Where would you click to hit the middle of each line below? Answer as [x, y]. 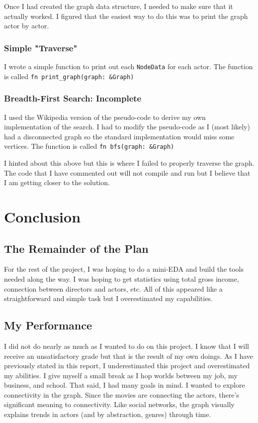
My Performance [48, 325]
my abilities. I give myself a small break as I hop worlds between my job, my [121, 375]
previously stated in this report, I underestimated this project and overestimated [127, 366]
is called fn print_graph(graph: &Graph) [69, 76]
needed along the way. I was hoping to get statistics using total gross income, [122, 278]
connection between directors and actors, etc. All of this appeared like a [113, 288]
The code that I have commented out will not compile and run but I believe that [127, 172]
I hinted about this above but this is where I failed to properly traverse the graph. [129, 162]
